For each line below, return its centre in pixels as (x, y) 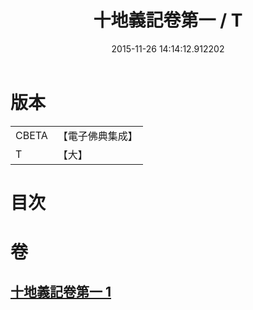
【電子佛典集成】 (97, 136)
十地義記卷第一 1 (61, 292)
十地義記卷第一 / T (168, 20)
